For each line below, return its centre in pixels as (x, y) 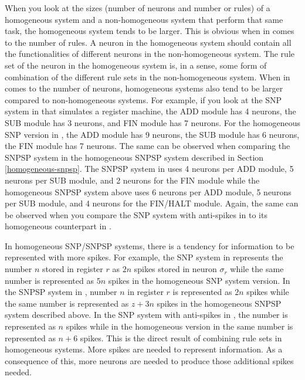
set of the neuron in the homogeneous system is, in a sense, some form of (136, 65)
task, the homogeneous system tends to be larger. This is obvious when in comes (150, 31)
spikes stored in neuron (175, 269)
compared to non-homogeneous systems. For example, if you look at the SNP (143, 99)
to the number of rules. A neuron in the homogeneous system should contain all (148, 42)
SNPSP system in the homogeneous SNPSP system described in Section (134, 157)
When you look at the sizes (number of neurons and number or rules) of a (138, 8)
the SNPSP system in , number (61, 292)
